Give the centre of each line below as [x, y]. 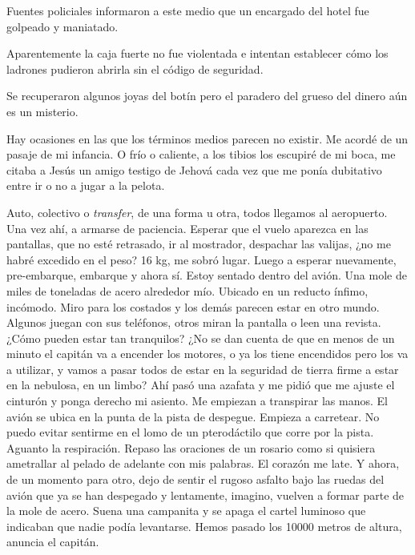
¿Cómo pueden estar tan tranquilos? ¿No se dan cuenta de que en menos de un [201, 338]
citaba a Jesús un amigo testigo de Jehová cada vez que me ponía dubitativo [194, 169]
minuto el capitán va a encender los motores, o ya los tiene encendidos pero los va [207, 354]
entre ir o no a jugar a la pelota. [86, 185]
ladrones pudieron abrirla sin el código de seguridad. [135, 68]
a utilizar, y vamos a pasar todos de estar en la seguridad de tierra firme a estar [203, 369]
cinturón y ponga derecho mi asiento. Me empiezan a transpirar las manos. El [197, 401]
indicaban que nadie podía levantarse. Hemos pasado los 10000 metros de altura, [204, 526]
